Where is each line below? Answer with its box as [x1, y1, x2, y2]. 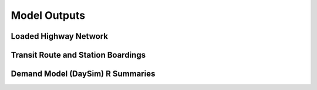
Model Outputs [11, 9, 85, 22]
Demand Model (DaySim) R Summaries [11, 69, 156, 79]
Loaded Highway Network [11, 31, 109, 41]
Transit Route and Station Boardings [11, 50, 146, 60]
